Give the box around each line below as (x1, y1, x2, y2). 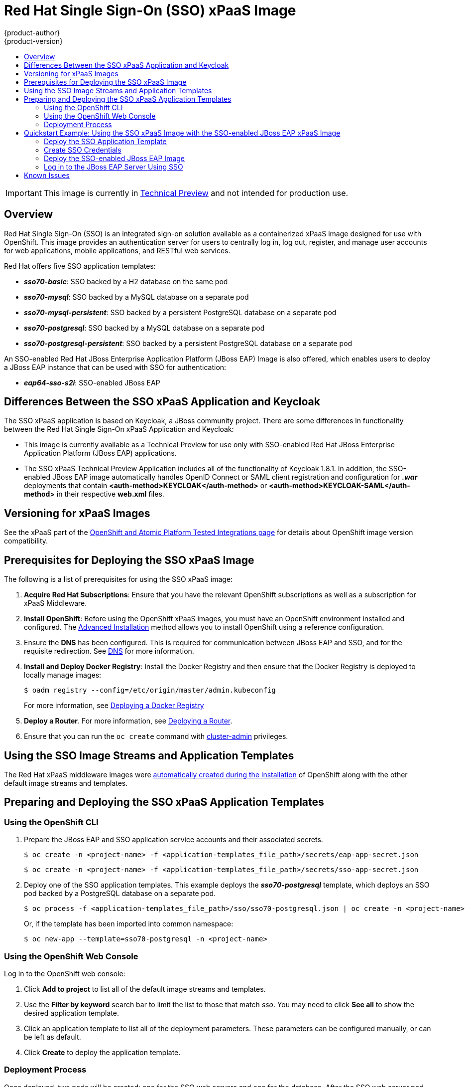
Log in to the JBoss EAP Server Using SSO (44, 162, 183, 171)
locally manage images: (24, 671, 102, 680)
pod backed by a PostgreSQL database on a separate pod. (24, 889, 216, 898)
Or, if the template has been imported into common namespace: (24, 919, 234, 928)
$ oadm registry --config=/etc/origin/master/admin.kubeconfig (24, 686, 276, 695)
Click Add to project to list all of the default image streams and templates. (24, 984, 266, 993)
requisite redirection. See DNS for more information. (24, 647, 194, 656)
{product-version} (4, 36, 63, 45)
